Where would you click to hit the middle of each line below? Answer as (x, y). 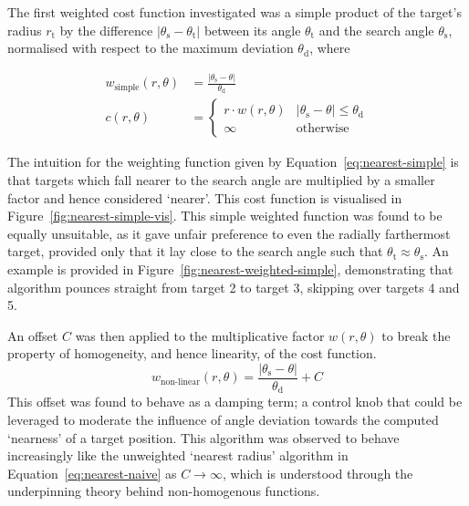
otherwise (323, 129)
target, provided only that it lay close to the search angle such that (195, 251)
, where (330, 48)
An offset (33, 335)
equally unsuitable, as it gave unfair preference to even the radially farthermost (229, 233)
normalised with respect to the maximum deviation (151, 48)
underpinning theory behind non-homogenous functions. (164, 491)
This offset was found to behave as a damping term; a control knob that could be (235, 402)
